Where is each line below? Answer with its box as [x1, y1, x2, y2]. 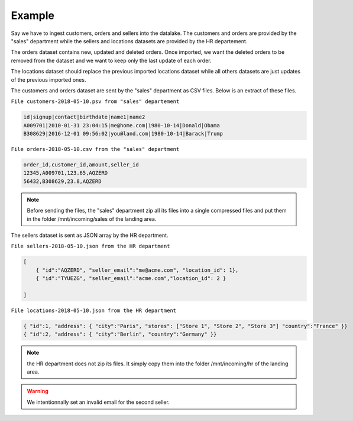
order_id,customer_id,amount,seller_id [23, 162, 139, 168]
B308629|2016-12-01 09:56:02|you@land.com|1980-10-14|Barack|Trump [23, 130, 224, 137]
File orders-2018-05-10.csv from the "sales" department [11, 146, 180, 153]
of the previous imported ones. [11, 76, 86, 83]
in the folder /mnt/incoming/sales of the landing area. [27, 215, 157, 222]
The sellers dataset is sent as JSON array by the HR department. [11, 232, 169, 239]
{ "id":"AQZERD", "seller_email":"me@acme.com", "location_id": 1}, [35, 266, 239, 274]
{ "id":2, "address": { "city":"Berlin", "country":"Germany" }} [23, 331, 217, 338]
